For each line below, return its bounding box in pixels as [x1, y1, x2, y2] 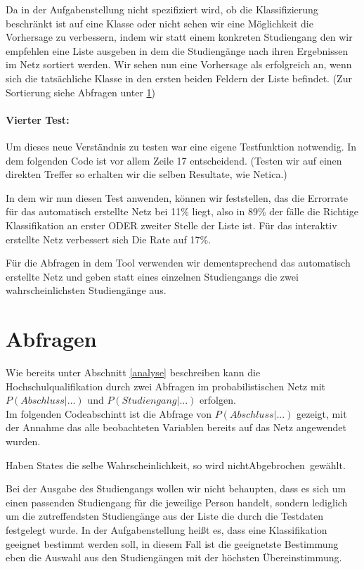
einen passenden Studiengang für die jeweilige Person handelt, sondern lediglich [6, 494, 348, 509]
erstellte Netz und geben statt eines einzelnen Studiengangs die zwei [6, 269, 299, 283]
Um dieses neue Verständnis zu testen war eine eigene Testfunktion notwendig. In [6, 139, 357, 153]
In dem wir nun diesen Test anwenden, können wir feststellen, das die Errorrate [6, 190, 348, 205]
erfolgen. [200, 392, 236, 407]
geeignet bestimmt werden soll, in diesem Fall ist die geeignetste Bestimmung [6, 536, 339, 551]
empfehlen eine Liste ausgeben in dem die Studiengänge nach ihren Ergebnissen [6, 43, 349, 58]
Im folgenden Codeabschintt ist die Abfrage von [6, 406, 212, 421]
